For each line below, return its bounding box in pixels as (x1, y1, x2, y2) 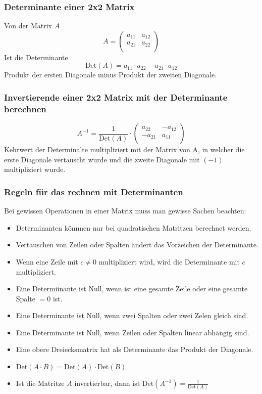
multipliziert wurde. (4, 164, 66, 174)
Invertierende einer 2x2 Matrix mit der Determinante (4, 91, 228, 103)
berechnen (4, 102, 46, 115)
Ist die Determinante (4, 52, 68, 62)
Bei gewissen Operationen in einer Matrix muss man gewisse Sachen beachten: (4, 205, 246, 216)
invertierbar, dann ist (74, 378, 140, 388)
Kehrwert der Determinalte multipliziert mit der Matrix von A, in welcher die (4, 144, 245, 155)
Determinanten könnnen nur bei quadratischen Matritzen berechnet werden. (16, 222, 251, 233)
